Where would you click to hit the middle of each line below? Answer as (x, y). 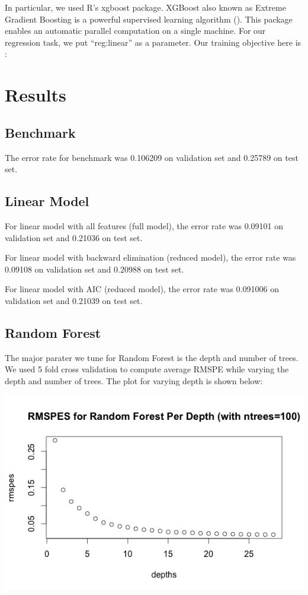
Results (36, 95)
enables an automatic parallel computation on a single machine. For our (135, 31)
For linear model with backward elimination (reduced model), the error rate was (150, 257)
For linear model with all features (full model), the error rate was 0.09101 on (144, 225)
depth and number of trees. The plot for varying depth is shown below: (134, 380)
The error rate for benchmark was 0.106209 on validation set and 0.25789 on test (152, 157)
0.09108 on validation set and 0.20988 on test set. (94, 269)
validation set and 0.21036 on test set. (74, 237)
